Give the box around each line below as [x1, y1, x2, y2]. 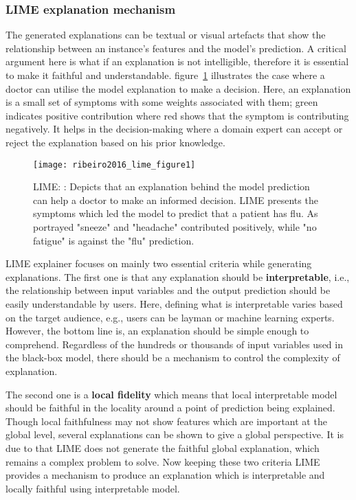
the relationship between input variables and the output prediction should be [5, 283, 331, 297]
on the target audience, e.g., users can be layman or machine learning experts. [5, 310, 335, 324]
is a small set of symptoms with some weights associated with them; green [5, 95, 318, 109]
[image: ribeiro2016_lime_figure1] [33, 159, 196, 170]
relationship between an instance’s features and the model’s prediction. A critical [5, 41, 346, 55]
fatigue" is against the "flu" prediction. [33, 233, 194, 247]
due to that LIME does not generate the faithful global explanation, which [5, 440, 320, 455]
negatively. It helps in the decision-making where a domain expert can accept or [5, 122, 343, 136]
